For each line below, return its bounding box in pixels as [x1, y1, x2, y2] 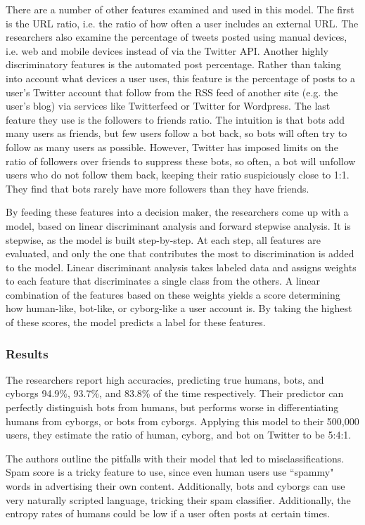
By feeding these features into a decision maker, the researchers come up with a [6, 205, 349, 219]
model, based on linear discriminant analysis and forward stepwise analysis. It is [6, 218, 351, 233]
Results [6, 344, 49, 362]
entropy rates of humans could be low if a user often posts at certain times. [6, 506, 331, 521]
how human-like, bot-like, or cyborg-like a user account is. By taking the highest [6, 301, 352, 316]
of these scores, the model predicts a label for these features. [6, 315, 266, 330]
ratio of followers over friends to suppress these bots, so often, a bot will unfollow [6, 153, 356, 168]
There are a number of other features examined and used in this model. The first [6, 2, 354, 16]
